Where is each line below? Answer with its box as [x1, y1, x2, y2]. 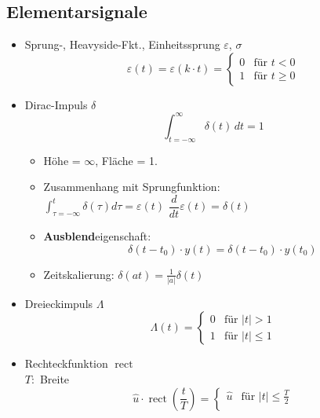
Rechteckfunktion [24, 355, 108, 372]
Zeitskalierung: [43, 266, 115, 282]
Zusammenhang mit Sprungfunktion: [43, 178, 220, 195]
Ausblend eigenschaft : [43, 227, 151, 244]
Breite [39, 371, 70, 387]
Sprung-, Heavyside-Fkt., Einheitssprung [24, 36, 220, 53]
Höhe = [43, 152, 81, 168]
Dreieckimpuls [24, 295, 93, 311]
